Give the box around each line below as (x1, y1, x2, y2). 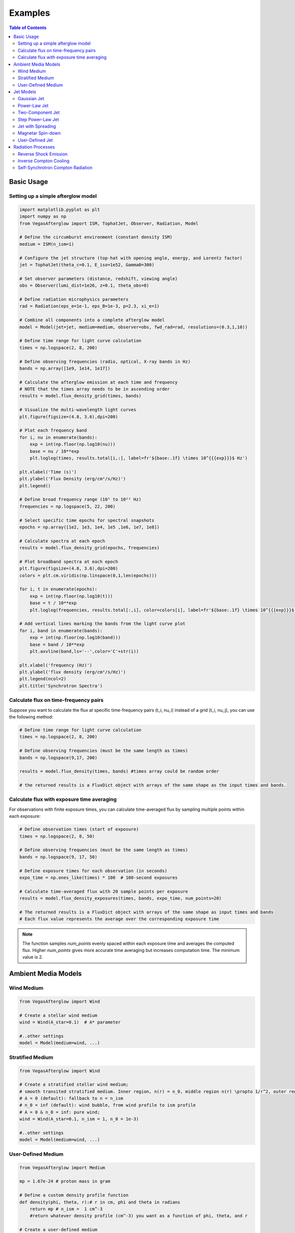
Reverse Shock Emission (18, 151, 68, 157)
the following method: (9, 714, 54, 720)
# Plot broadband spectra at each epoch (19, 559, 118, 564)
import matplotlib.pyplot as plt (19, 207, 100, 212)
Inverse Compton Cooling (18, 158, 70, 164)
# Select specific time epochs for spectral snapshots (19, 517, 154, 523)
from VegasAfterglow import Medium (19, 1164, 105, 1170)
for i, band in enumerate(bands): (19, 628, 103, 633)
